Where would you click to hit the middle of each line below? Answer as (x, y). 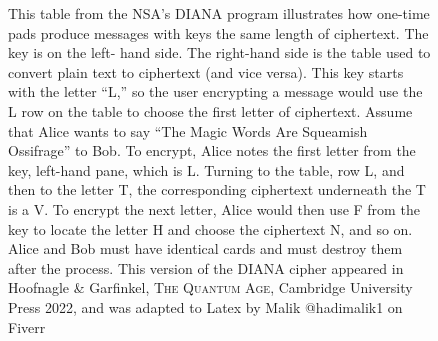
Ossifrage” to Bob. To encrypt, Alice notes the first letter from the (212, 150)
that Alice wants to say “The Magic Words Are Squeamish (188, 130)
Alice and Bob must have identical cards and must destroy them (205, 248)
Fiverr (27, 326)
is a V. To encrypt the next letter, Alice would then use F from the (214, 208)
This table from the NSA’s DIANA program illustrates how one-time (219, 13)
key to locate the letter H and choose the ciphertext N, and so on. (210, 228)
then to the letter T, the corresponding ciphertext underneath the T (217, 189)
